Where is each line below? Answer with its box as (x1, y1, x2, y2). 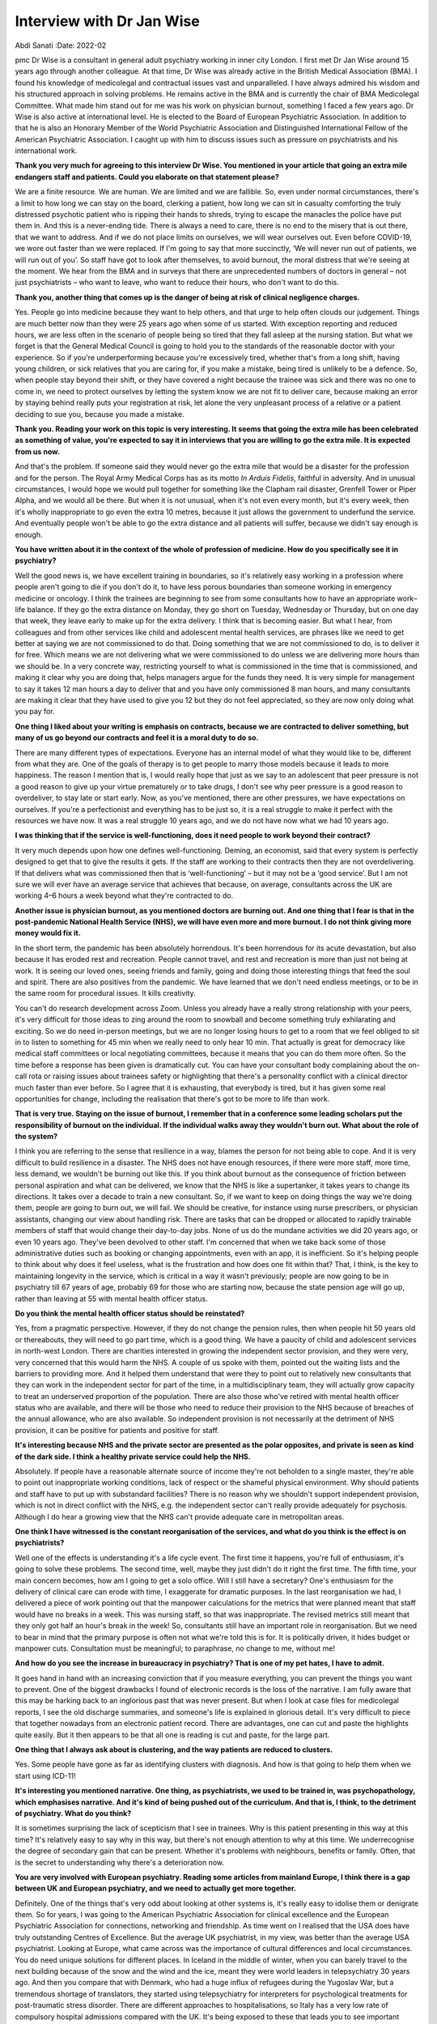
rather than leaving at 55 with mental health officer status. (15, 1294, 208, 1303)
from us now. (15, 446, 61, 457)
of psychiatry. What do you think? (15, 1808, 132, 1818)
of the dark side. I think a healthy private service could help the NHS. (15, 1452, 251, 1461)
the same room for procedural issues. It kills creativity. (15, 989, 196, 998)
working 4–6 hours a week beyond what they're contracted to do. (15, 891, 234, 900)
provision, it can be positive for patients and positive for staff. (15, 1425, 220, 1435)
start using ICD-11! (15, 1771, 76, 1780)
